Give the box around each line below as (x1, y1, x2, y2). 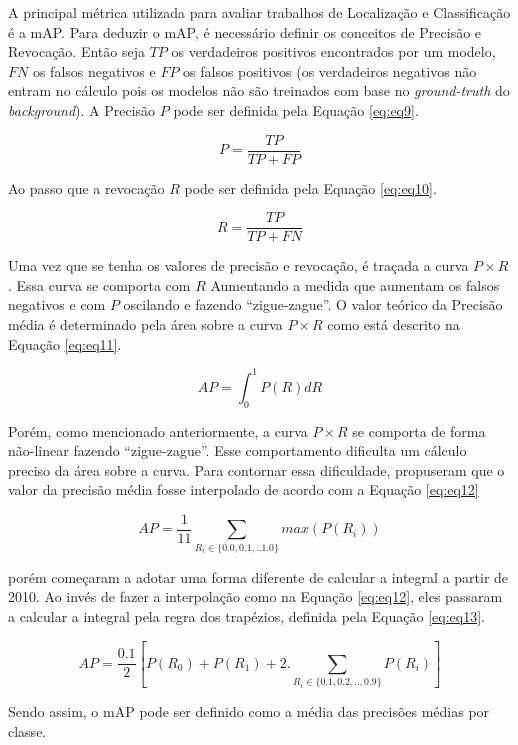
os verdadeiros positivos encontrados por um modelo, (171, 41, 496, 62)
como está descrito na (327, 314, 460, 335)
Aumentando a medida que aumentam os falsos (210, 274, 500, 295)
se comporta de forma (352, 420, 486, 441)
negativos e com (8, 294, 106, 315)
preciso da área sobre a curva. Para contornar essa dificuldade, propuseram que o (8, 459, 505, 480)
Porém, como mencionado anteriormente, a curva (8, 420, 308, 441)
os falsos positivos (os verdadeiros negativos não (183, 60, 477, 81)
